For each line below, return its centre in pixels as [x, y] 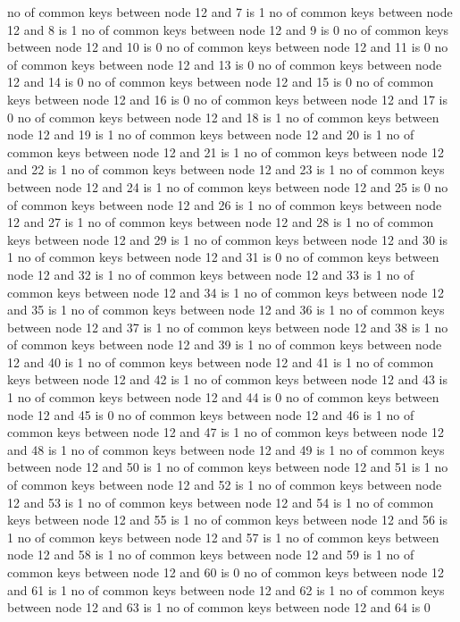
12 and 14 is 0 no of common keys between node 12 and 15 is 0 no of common [221, 82]
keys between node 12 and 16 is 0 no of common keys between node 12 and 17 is [227, 99]
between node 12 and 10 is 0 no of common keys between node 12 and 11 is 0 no [228, 47]
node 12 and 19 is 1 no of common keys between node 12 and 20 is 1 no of [211, 134]
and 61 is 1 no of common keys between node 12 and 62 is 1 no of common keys [226, 589]
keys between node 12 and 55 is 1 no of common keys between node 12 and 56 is [227, 520]
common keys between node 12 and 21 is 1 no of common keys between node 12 [226, 151]
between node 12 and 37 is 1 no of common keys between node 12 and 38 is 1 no [228, 327]
